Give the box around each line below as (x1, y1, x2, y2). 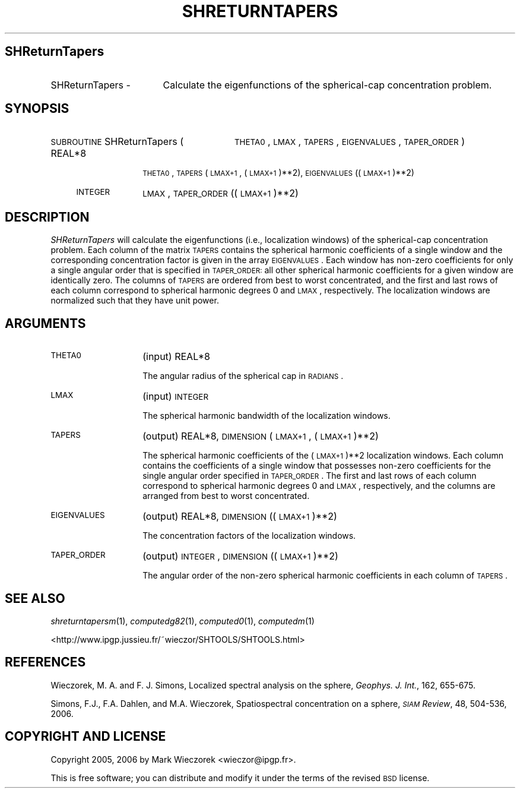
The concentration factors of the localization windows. (142, 530, 356, 541)
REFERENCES (5, 655, 86, 670)
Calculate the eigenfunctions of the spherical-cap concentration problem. (163, 78, 492, 91)
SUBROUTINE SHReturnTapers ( (50, 135, 183, 148)
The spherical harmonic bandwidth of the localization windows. (142, 410, 391, 421)
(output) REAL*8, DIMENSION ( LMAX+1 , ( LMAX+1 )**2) (142, 430, 379, 443)
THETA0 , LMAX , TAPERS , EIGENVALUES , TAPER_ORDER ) (234, 135, 465, 148)
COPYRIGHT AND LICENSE (5, 729, 166, 744)
